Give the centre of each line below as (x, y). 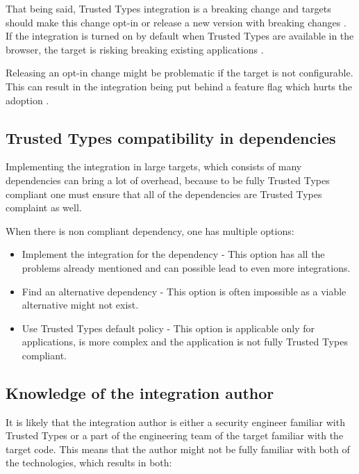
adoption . (27, 100)
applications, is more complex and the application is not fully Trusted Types (185, 342)
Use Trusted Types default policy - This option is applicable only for (168, 328)
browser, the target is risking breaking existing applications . (135, 49)
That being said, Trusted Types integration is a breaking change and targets (168, 8)
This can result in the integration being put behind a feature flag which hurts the (179, 86)
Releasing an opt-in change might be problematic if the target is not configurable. (179, 73)
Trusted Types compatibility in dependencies (171, 137)
